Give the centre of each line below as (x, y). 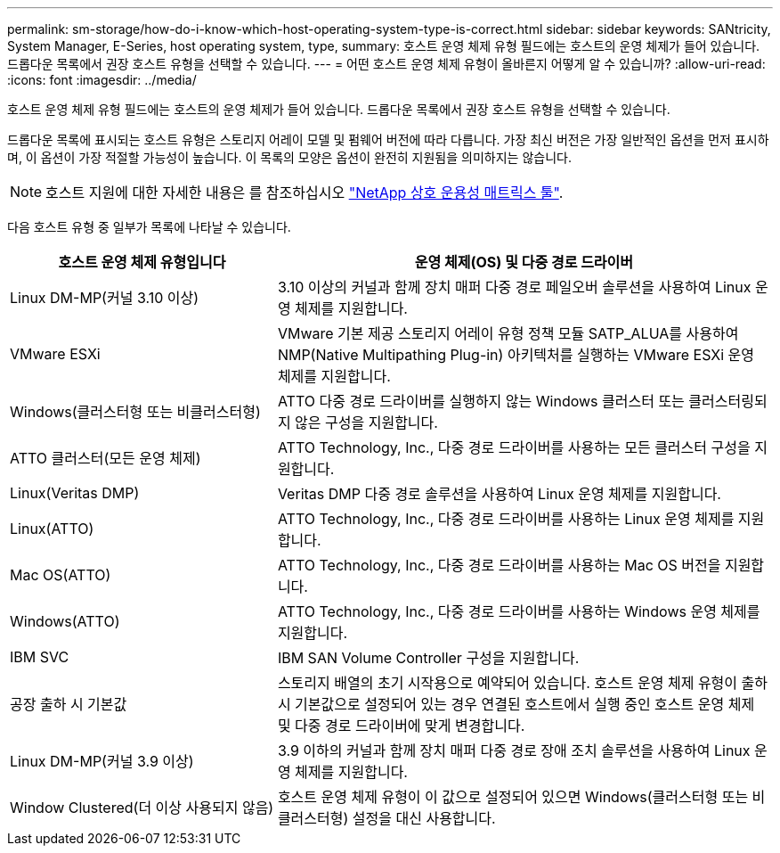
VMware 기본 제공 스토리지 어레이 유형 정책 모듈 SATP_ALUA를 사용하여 (508, 333)
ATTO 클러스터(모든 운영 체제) (106, 458)
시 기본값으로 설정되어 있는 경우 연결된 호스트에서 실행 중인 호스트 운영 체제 (516, 704)
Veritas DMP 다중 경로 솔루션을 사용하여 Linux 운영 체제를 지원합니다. (499, 494)
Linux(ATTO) (52, 529)
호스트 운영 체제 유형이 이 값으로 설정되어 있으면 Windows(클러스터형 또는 (513, 797)
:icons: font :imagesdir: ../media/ (102, 80)
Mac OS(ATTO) (61, 575)
